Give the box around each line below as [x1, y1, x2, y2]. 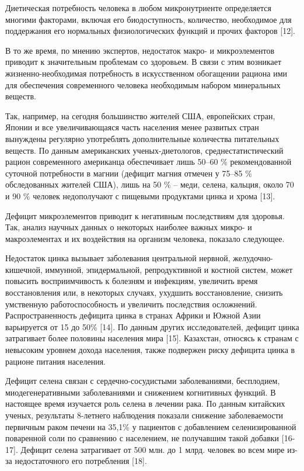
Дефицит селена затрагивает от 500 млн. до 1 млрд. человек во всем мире [20, 443, 285, 455]
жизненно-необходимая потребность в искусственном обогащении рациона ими [5, 67, 287, 79]
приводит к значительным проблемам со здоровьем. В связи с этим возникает [5, 56, 282, 68]
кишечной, [5, 263, 43, 275]
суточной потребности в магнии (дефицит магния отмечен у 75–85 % [5, 167, 252, 179]
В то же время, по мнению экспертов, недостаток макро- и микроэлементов [5, 44, 275, 56]
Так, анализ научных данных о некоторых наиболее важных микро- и [5, 221, 252, 233]
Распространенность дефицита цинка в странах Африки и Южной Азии [5, 309, 261, 321]
